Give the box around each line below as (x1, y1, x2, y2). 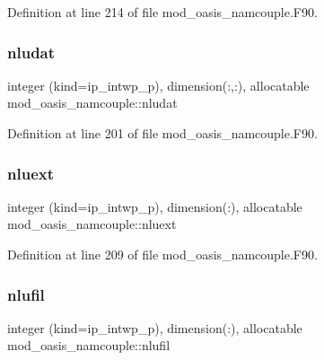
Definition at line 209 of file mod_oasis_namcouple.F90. (7, 245, 318, 263)
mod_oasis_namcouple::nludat (7, 93, 178, 112)
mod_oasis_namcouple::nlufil (7, 336, 171, 355)
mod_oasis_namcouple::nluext (7, 215, 177, 233)
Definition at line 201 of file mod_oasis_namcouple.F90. (7, 124, 318, 142)
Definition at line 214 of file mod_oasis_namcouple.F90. (7, 3, 318, 21)
